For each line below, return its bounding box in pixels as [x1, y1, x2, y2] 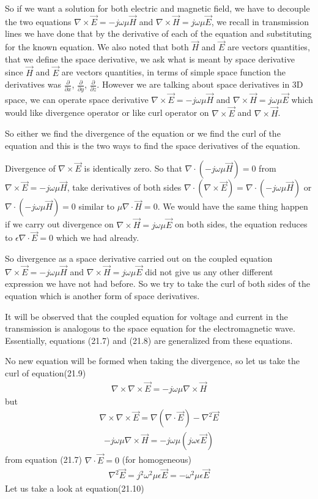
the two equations [5, 15, 72, 28]
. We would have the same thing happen [157, 200, 308, 213]
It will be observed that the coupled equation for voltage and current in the [5, 310, 288, 322]
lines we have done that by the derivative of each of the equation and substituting [5, 27, 312, 40]
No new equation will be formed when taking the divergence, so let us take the [5, 354, 300, 367]
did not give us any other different [145, 265, 273, 278]
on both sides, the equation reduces [174, 218, 308, 230]
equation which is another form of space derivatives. [5, 289, 200, 302]
